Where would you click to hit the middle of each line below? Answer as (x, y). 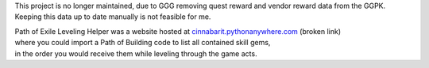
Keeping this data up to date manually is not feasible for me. (113, 17)
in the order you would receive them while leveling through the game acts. (136, 53)
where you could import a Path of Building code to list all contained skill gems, (143, 43)
